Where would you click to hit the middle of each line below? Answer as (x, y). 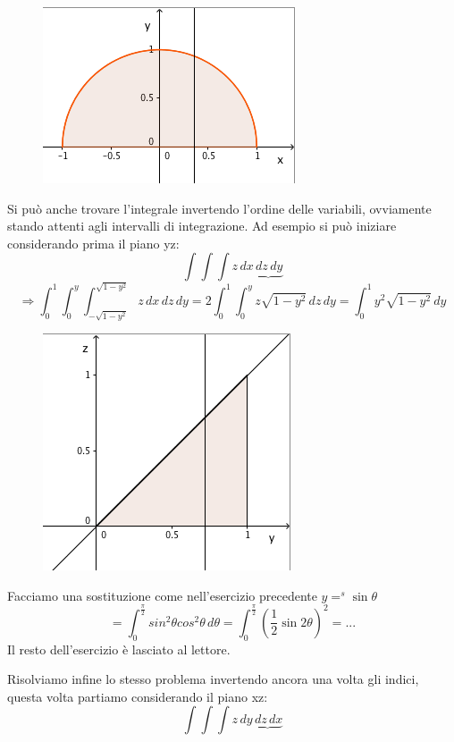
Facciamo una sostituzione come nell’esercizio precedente (162, 595)
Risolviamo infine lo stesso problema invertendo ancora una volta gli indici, (213, 679)
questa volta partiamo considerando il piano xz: (138, 696)
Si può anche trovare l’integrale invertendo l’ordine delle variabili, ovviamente (219, 208)
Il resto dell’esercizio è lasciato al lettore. (119, 649)
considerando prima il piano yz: (93, 243)
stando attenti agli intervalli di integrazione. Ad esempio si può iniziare (202, 226)
